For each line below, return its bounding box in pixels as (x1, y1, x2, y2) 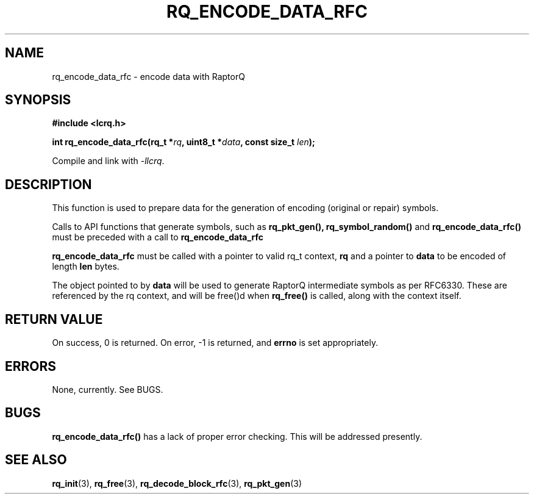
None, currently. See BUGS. (52, 384, 163, 395)
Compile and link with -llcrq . (52, 156, 165, 167)
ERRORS (5, 358, 57, 374)
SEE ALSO (5, 452, 67, 468)
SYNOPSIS (5, 92, 71, 108)
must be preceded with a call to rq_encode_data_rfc (52, 232, 264, 243)
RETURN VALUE (5, 311, 103, 327)
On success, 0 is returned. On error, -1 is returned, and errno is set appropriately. (52, 337, 379, 348)
